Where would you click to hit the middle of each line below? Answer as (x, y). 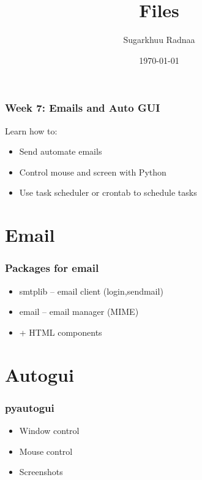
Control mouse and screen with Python (93, 172)
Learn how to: (31, 130)
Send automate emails (61, 151)
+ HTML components (61, 332)
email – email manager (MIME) (79, 312)
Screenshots (41, 472)
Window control (49, 430)
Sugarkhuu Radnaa (159, 40)
